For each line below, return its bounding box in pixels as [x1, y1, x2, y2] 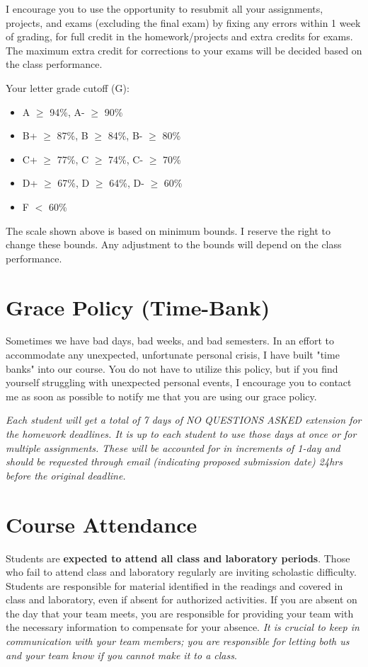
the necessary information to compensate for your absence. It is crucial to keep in [6, 620, 360, 634]
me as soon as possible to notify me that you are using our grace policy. [6, 388, 317, 403]
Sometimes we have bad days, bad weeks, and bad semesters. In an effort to [6, 333, 335, 348]
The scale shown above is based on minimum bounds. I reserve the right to [6, 223, 331, 238]
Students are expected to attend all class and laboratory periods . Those [6, 550, 350, 565]
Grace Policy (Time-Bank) [6, 292, 270, 321]
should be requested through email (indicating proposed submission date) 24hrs [6, 454, 343, 469]
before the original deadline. [6, 468, 126, 482]
